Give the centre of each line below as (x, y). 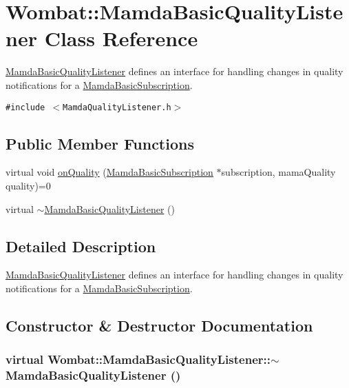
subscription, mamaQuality (278, 172)
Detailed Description (81, 246)
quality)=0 (28, 185)
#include (25, 107)
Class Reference (121, 38)
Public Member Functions (100, 143)
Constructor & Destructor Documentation (159, 325)
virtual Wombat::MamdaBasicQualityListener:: (138, 359)
